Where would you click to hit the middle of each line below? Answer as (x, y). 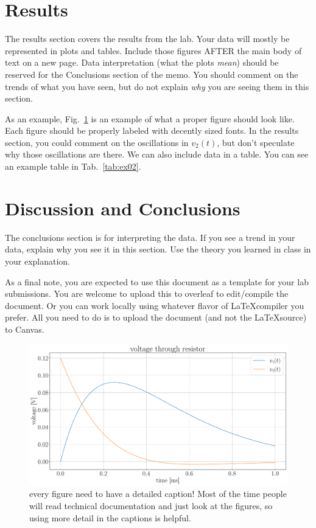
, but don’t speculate (256, 142)
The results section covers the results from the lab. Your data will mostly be (147, 39)
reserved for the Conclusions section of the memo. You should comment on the (152, 74)
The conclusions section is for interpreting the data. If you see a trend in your (150, 237)
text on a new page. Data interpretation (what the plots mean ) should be (142, 62)
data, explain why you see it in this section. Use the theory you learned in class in (158, 249)
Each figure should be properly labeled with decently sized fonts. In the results (152, 130)
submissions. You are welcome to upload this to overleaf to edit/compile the (147, 294)
